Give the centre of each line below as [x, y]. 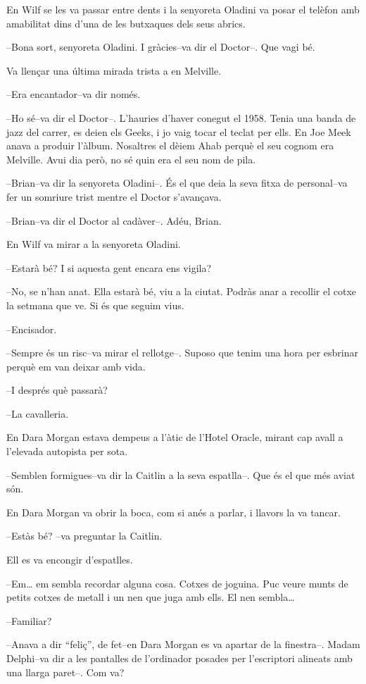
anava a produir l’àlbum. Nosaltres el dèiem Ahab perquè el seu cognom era [170, 145]
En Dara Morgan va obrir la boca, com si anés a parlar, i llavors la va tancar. [173, 512]
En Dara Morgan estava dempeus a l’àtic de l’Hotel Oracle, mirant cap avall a [175, 437]
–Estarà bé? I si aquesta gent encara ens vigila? [109, 267]
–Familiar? [29, 620]
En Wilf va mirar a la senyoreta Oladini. [94, 244]
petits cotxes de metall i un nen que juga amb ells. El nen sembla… [151, 597]
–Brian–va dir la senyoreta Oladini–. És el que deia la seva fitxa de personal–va [177, 183]
